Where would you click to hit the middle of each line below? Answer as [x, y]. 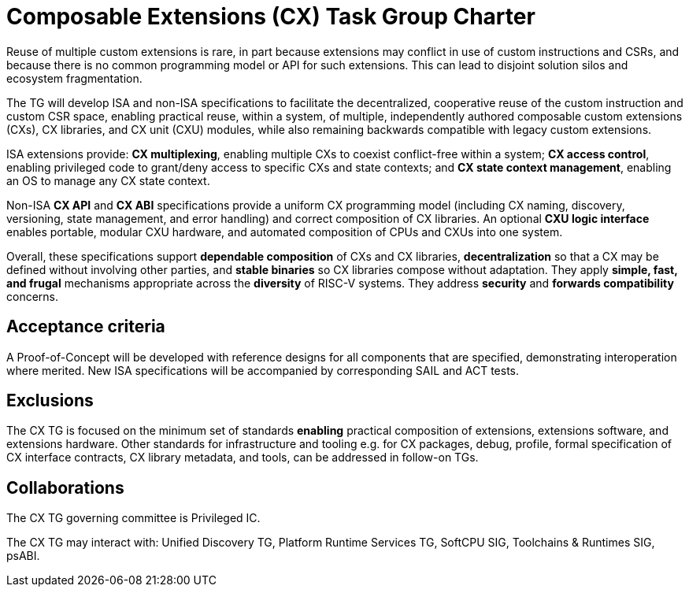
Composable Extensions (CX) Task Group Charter [271, 17]
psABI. [23, 556]
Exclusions [50, 401]
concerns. [33, 296]
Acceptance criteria [86, 327]
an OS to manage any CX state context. [108, 180]
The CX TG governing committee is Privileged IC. [133, 518]
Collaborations [65, 487]
